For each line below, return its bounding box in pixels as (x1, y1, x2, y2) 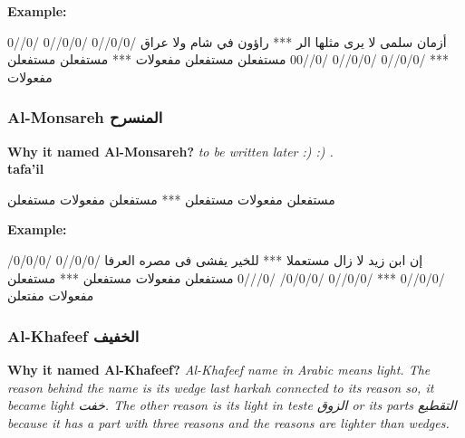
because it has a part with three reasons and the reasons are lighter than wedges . (7, 413, 450, 432)
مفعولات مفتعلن (7, 286, 94, 305)
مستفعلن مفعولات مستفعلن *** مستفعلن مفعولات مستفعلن (7, 189, 335, 208)
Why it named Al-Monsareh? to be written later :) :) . (7, 141, 334, 160)
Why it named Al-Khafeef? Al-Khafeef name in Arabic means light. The (7, 359, 431, 378)
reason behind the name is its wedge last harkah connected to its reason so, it (7, 377, 434, 396)
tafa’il (7, 159, 44, 178)
